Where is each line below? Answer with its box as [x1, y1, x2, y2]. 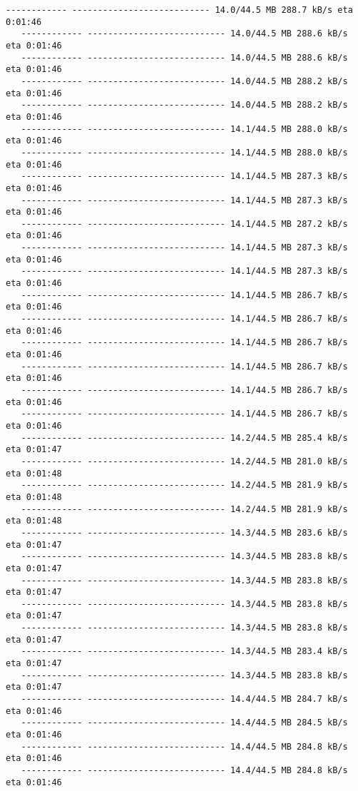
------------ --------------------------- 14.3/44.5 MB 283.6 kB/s [21, 527, 348, 538]
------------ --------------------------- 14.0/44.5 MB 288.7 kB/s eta [6, 5, 353, 15]
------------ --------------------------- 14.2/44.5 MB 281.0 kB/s [21, 456, 348, 466]
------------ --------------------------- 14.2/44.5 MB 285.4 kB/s [21, 432, 348, 443]
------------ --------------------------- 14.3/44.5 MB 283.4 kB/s [21, 646, 348, 657]
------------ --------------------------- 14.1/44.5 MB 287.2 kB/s [21, 218, 348, 229]
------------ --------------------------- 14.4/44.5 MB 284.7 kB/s [21, 694, 348, 705]
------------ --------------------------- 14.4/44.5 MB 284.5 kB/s [21, 718, 348, 728]
